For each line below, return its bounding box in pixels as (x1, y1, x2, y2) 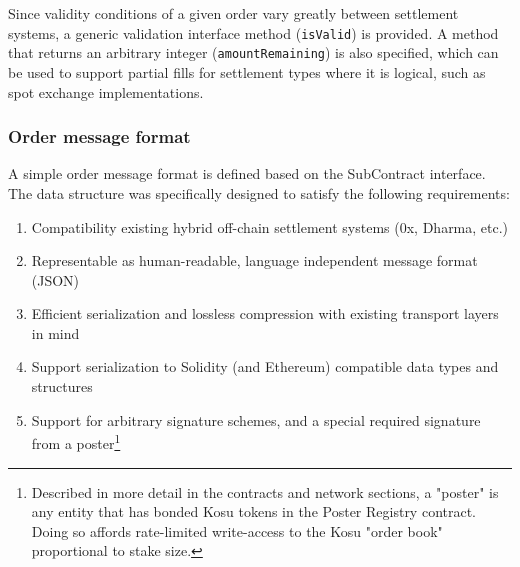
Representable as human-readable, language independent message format (31, 250, 478, 271)
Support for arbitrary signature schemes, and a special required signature (31, 409, 481, 430)
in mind (31, 322, 80, 343)
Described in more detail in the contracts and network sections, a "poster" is (31, 481, 499, 502)
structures (31, 376, 93, 397)
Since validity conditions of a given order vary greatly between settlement (8, 3, 459, 23)
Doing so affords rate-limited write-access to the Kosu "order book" (31, 520, 443, 541)
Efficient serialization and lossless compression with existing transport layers (31, 303, 499, 324)
